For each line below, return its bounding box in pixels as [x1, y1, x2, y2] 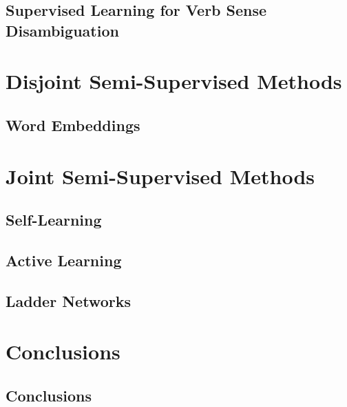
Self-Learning [6, 209, 102, 230]
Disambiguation [6, 19, 119, 41]
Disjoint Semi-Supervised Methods [6, 67, 342, 95]
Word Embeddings [6, 114, 140, 135]
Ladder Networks [6, 290, 131, 311]
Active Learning [6, 249, 122, 270]
